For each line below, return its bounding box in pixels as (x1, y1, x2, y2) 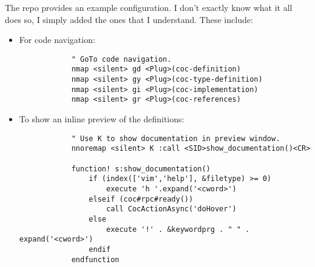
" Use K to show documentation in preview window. (71, 134, 280, 143)
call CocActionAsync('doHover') (106, 205, 237, 214)
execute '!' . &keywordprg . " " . (106, 225, 250, 234)
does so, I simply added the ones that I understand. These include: (5, 13, 253, 25)
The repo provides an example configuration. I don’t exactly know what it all (5, 1, 293, 13)
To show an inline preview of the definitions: (19, 113, 185, 125)
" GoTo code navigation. (71, 54, 172, 64)
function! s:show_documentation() (71, 164, 211, 173)
